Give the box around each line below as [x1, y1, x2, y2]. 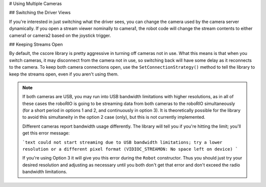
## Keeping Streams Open [9, 41, 63, 47]
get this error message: [22, 130, 70, 136]
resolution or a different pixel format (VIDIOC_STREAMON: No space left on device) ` [22, 146, 238, 152]
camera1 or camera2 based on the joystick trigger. [9, 32, 111, 38]
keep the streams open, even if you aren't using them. [9, 71, 119, 77]
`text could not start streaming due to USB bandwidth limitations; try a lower [22, 139, 223, 145]
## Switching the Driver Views [9, 10, 71, 16]
